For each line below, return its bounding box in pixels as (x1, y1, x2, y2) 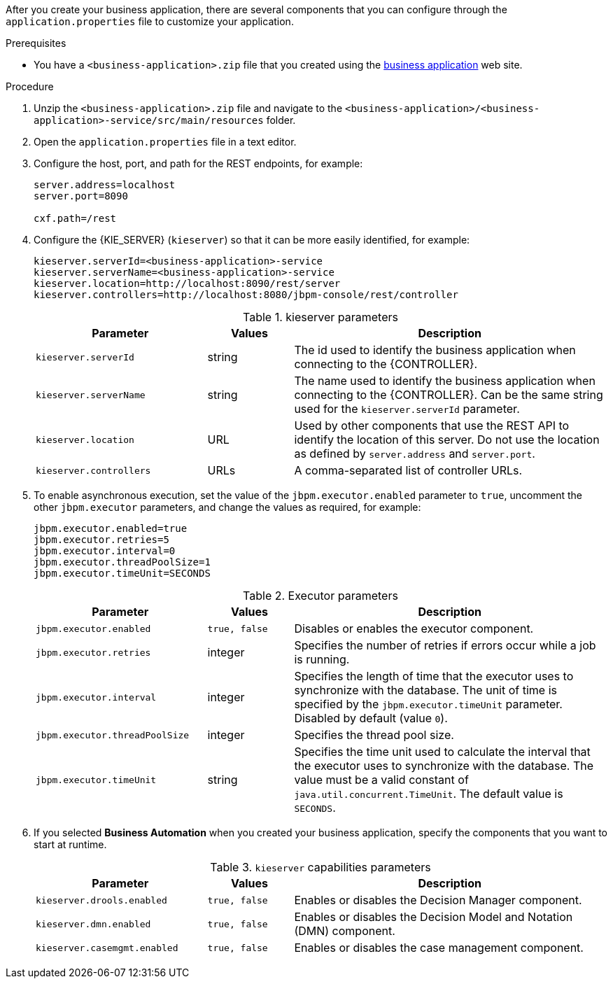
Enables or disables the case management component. (294, 941, 584, 955)
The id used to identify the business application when (294, 343, 576, 357)
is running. (294, 652, 350, 666)
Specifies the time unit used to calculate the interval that (294, 745, 591, 759)
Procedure (6, 80, 54, 92)
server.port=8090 (34, 190, 128, 202)
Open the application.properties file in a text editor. (34, 136, 297, 148)
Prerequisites (6, 37, 66, 49)
